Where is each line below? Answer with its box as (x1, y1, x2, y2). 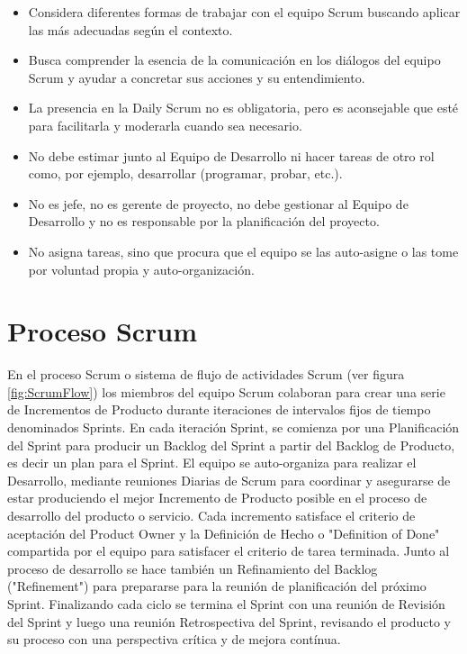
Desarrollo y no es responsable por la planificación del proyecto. (28, 212, 380, 231)
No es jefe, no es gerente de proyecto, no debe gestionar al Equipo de (28, 194, 409, 213)
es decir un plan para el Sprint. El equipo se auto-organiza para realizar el (7, 453, 417, 472)
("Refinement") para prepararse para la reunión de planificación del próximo (7, 577, 427, 595)
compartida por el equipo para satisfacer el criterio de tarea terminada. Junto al (7, 541, 450, 560)
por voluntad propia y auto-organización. (28, 259, 255, 278)
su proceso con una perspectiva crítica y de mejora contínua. (7, 630, 341, 649)
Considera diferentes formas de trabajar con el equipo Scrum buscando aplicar (28, 3, 461, 21)
